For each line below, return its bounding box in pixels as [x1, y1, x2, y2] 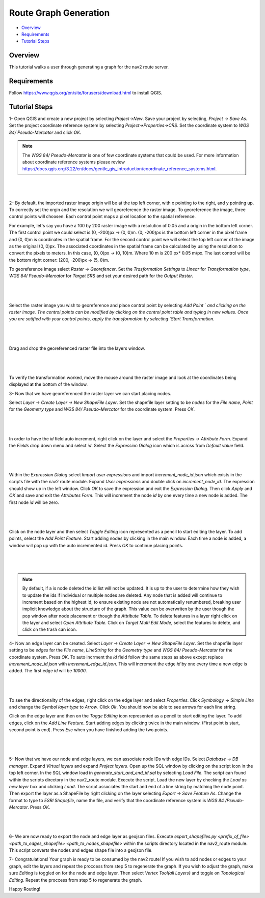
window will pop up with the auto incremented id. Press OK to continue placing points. [9, 542, 184, 548]
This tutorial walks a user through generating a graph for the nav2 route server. [9, 64, 169, 70]
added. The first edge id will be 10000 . [9, 668, 87, 674]
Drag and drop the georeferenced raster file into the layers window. [9, 345, 145, 351]
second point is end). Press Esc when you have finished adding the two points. [9, 727, 169, 733]
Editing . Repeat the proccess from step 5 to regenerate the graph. [9, 877, 142, 883]
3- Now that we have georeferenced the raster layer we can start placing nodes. [9, 390, 172, 396]
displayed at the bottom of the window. [9, 381, 88, 387]
